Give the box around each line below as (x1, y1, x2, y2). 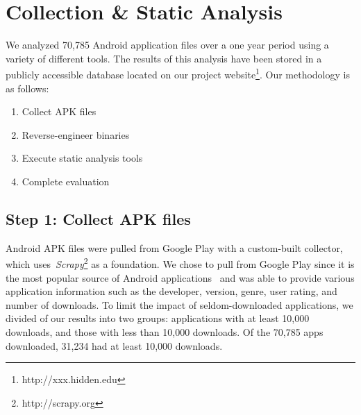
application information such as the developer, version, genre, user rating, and (6, 284, 337, 298)
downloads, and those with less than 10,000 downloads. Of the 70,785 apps (6, 324, 324, 339)
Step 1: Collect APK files (6, 207, 191, 229)
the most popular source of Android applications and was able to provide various (6, 270, 355, 285)
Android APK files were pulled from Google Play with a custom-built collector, (6, 240, 343, 255)
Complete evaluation (22, 173, 110, 188)
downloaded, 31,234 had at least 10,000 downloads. (6, 338, 223, 353)
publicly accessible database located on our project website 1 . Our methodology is (6, 65, 350, 81)
